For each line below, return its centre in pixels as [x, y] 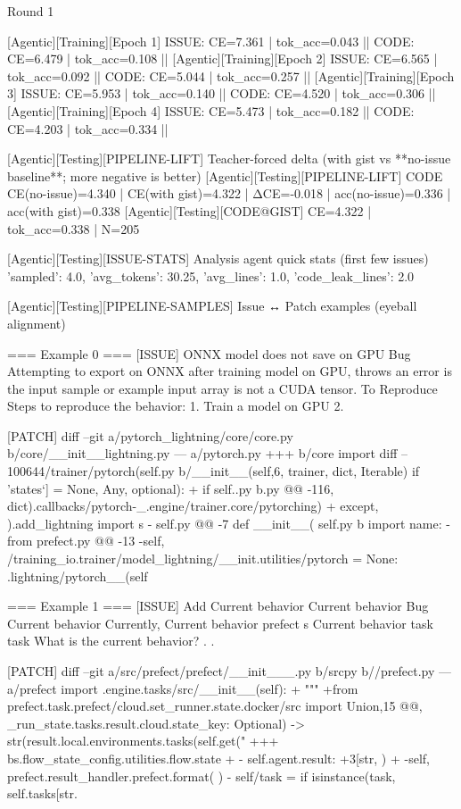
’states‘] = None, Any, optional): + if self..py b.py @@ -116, [171, 488]
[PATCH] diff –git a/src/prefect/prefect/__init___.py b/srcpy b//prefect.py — [229, 671]
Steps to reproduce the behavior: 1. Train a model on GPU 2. [176, 406]
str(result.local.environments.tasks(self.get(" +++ [143, 741]
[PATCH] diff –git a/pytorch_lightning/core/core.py [150, 435]
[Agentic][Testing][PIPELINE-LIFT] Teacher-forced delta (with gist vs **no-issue [229, 158]
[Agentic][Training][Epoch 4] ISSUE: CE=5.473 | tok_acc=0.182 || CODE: [211, 110]
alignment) [37, 323]
